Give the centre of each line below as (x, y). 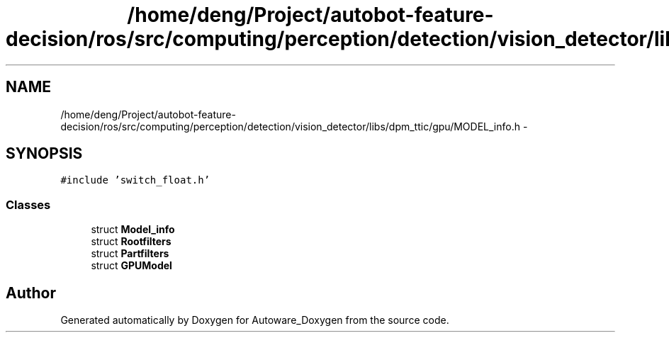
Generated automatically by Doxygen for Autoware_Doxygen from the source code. (255, 320)
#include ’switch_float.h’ (135, 180)
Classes (28, 204)
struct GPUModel (131, 266)
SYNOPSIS (44, 154)
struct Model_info (133, 230)
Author (31, 293)
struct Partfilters (130, 254)
